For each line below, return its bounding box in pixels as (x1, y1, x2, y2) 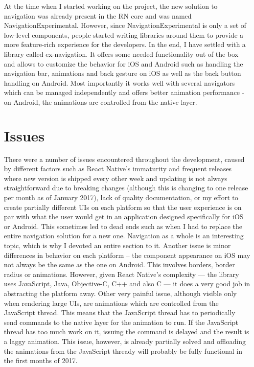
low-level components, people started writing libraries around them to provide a (4, 29, 243, 40)
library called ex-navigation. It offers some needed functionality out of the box (4, 48, 239, 59)
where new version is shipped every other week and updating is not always (4, 173, 228, 183)
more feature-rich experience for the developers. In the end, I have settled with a (4, 39, 246, 49)
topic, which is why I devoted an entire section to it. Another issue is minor (4, 240, 231, 250)
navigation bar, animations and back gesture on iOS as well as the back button (4, 68, 241, 78)
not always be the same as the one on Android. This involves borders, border (4, 259, 235, 270)
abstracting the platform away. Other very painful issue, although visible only (4, 288, 237, 298)
